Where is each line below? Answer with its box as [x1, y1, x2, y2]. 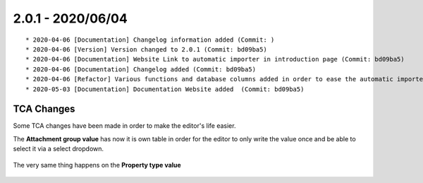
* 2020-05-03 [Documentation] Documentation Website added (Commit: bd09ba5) [25, 85, 305, 93]
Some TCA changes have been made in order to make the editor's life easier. [13, 122, 236, 130]
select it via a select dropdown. [13, 145, 104, 153]
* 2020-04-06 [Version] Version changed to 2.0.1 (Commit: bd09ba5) [25, 45, 267, 53]
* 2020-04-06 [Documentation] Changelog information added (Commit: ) [25, 35, 275, 44]
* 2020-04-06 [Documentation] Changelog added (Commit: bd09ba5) [25, 65, 257, 73]
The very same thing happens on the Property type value [13, 160, 181, 169]
